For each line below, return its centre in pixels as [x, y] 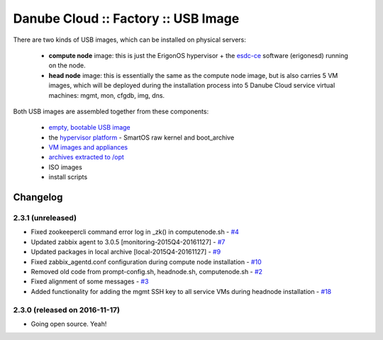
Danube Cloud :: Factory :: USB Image [126, 18]
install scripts [68, 177]
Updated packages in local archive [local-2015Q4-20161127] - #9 [126, 252]
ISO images [66, 167]
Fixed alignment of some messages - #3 [90, 282]
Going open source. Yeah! [69, 324]
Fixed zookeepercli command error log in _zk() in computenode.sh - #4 [135, 232]
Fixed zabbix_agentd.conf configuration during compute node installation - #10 [146, 261]
